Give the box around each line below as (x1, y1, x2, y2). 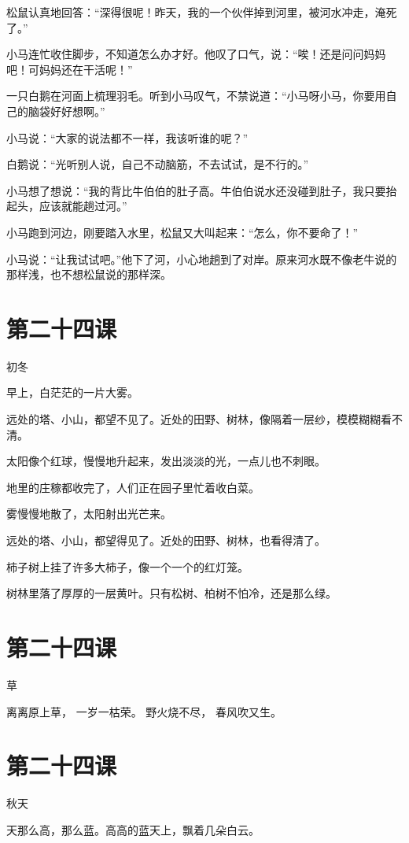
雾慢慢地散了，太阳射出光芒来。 (6, 505, 171, 522)
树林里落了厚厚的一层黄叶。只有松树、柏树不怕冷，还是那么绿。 (6, 585, 337, 601)
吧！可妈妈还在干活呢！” (6, 61, 133, 77)
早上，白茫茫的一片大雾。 (6, 384, 138, 401)
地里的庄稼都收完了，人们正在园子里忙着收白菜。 (6, 479, 260, 495)
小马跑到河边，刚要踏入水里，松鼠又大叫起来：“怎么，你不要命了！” (6, 224, 359, 240)
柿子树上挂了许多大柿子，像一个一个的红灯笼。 (6, 558, 249, 575)
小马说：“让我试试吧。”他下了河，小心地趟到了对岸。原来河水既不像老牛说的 (6, 250, 397, 267)
